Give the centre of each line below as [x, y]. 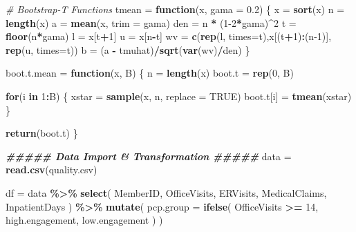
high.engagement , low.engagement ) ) [84, 220]
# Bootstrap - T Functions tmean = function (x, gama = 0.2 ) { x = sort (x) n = [175, 9]
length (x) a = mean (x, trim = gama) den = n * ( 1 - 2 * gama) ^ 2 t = [151, 22]
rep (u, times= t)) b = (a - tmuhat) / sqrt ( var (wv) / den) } [128, 49]
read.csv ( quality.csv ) [51, 170]
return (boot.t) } [42, 133]
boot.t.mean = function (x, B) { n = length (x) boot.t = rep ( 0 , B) [150, 73]
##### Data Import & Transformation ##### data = [149, 156]
